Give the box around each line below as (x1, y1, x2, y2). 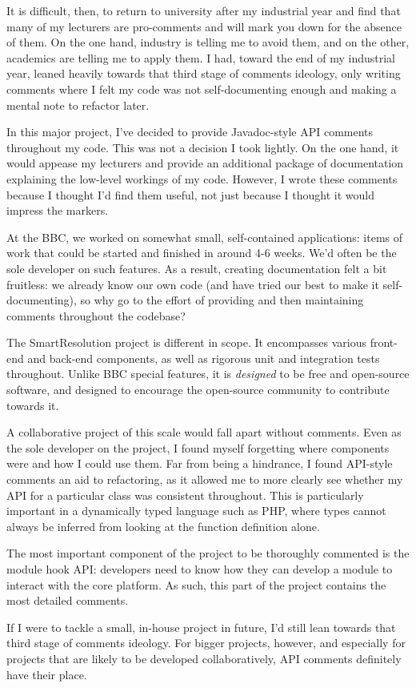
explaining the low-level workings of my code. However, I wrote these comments (6, 170, 398, 187)
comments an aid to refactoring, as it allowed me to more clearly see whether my (6, 471, 403, 488)
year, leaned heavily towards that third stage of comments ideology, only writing (6, 65, 401, 82)
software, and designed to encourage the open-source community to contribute (6, 381, 390, 398)
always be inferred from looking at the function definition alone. (6, 517, 320, 534)
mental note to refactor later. (6, 96, 150, 113)
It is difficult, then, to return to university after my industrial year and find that (6, 2, 401, 18)
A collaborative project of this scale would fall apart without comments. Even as (6, 424, 402, 441)
